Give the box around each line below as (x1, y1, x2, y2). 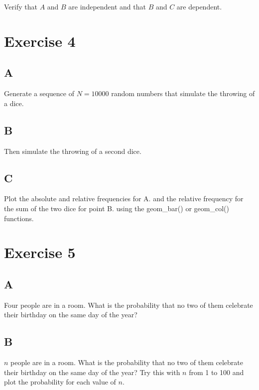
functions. (4, 213, 34, 223)
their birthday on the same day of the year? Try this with (4, 367, 180, 377)
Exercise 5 (4, 242, 76, 262)
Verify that (4, 1, 37, 11)
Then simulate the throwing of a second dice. (4, 145, 141, 156)
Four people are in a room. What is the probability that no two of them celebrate (4, 299, 253, 310)
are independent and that (68, 1, 146, 11)
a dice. (4, 98, 24, 108)
